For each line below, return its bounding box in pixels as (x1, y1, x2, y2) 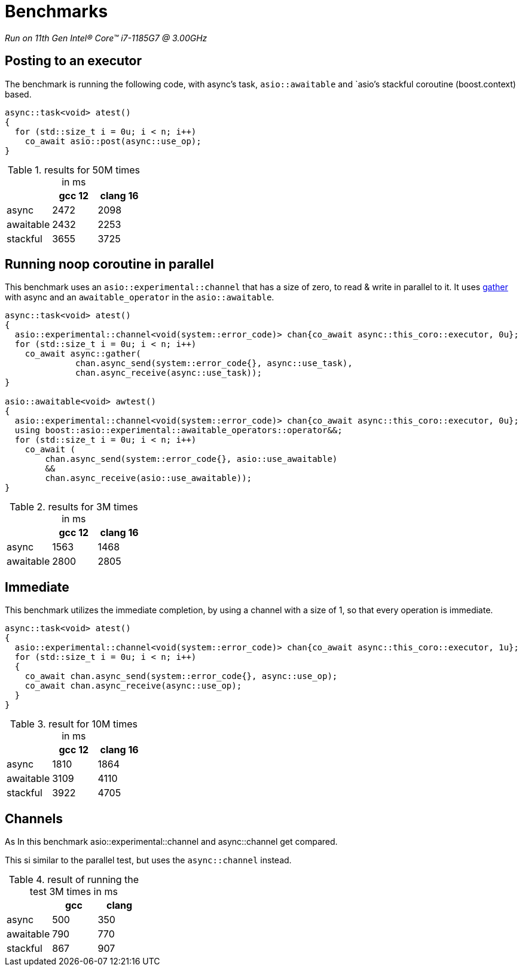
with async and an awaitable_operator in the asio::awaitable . (5, 292, 274, 303)
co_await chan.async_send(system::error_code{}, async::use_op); (25, 671, 338, 681)
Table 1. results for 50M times (7, 163, 141, 176)
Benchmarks (5, 1, 108, 22)
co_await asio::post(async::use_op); (25, 136, 202, 146)
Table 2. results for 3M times (9, 501, 138, 513)
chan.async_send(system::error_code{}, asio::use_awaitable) (45, 454, 338, 464)
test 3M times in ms (29, 885, 118, 898)
